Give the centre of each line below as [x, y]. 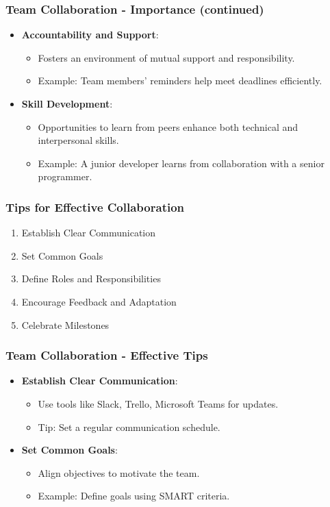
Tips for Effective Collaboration [95, 207]
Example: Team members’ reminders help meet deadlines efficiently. [180, 81]
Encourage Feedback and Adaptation [99, 301]
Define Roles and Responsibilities [91, 279]
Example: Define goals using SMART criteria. [134, 496]
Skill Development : [67, 103]
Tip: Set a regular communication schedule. [129, 426]
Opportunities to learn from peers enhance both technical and [168, 126]
